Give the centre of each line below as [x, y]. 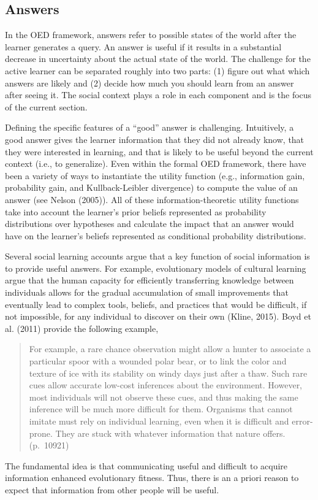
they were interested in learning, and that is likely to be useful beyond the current [159, 151]
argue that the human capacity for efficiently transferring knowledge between [150, 280]
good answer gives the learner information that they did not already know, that [155, 139]
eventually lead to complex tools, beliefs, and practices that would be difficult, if [156, 304]
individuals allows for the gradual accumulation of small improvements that [147, 292]
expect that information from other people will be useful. [112, 489]
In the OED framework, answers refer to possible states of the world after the [151, 35]
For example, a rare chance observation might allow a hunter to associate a [170, 349]
